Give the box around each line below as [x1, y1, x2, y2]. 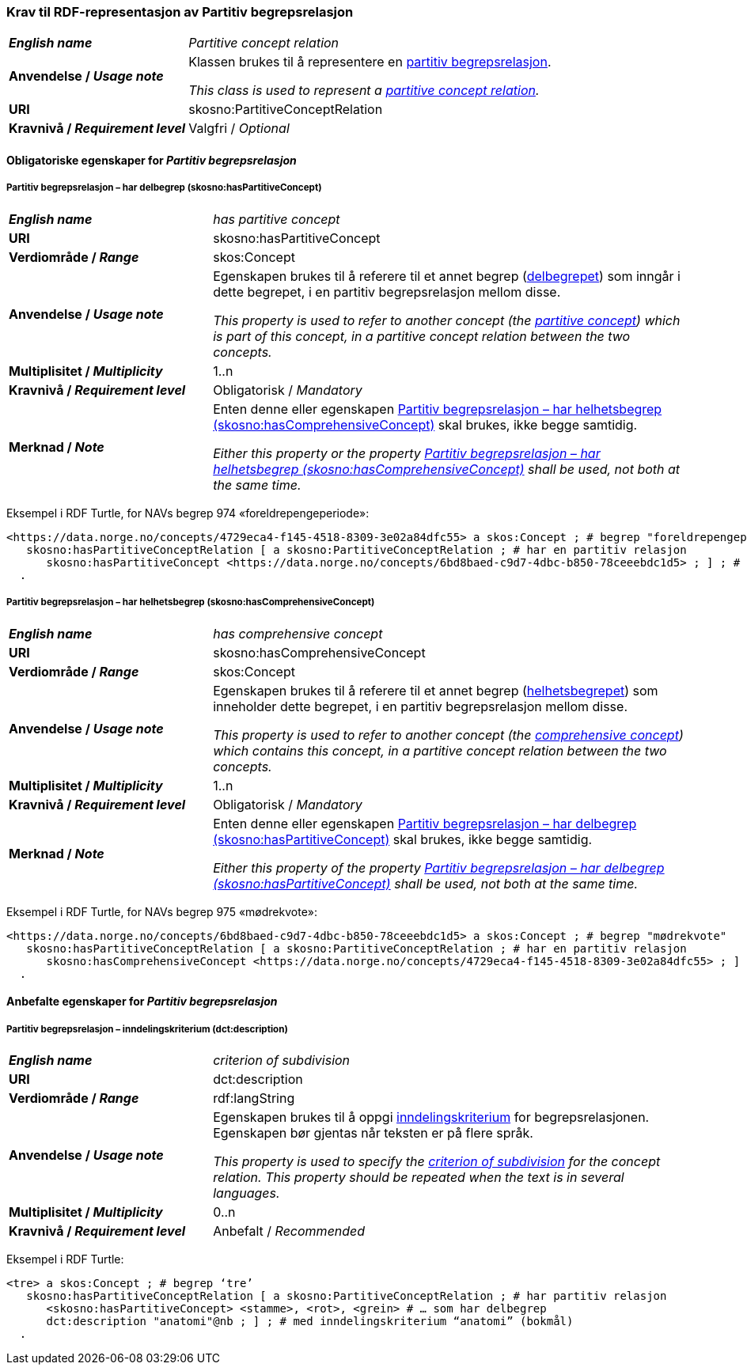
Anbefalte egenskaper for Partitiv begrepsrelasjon [6, 994, 278, 1009]
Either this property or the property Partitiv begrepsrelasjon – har [213, 445, 601, 461]
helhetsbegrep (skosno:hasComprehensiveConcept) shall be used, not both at [213, 460, 681, 477]
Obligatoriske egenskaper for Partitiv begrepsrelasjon [6, 153, 297, 167]
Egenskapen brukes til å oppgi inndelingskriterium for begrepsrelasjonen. [213, 1108, 650, 1125]
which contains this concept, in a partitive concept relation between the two [213, 742, 667, 759]
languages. [213, 1184, 280, 1201]
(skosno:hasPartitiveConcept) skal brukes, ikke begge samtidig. [213, 831, 593, 847]
